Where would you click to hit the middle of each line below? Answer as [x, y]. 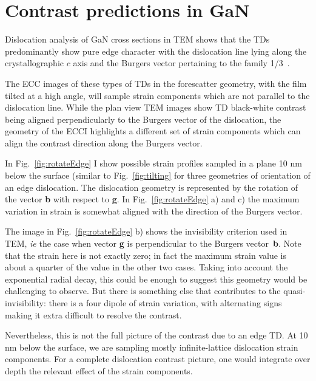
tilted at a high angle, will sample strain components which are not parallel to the [157, 95]
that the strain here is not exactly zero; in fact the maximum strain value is [146, 255]
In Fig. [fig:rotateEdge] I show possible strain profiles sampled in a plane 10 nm [153, 163]
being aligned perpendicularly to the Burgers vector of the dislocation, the [143, 119]
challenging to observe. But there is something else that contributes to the [143, 291]
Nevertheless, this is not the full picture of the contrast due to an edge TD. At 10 [156, 335]
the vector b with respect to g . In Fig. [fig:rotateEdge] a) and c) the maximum [152, 199]
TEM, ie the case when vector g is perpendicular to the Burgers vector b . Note [153, 243]
